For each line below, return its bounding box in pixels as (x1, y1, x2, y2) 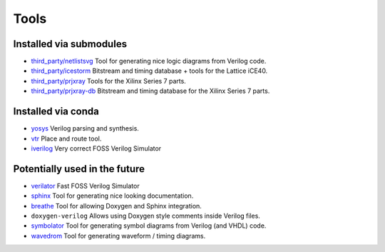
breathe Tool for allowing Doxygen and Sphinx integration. (31, 201, 202, 210)
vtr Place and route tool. (31, 134, 102, 143)
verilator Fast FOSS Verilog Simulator (31, 181, 140, 190)
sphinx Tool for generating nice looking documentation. (31, 191, 194, 200)
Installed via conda (13, 106, 100, 118)
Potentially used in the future (13, 163, 145, 175)
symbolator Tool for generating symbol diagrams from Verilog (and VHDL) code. (31, 221, 267, 230)
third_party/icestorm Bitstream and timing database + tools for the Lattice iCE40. (31, 66, 268, 75)
